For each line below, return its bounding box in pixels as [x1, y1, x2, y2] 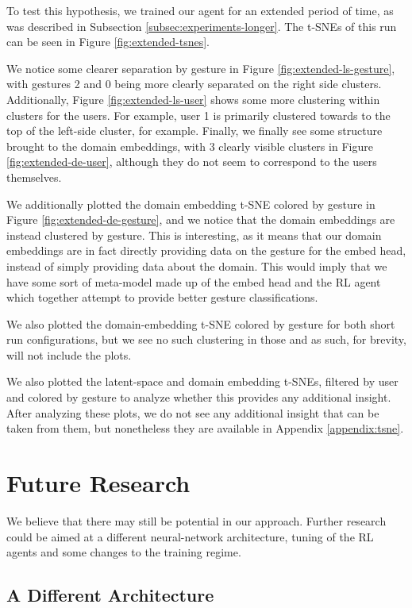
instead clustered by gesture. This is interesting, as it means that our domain [6, 226, 382, 243]
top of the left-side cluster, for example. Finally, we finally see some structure [6, 122, 383, 139]
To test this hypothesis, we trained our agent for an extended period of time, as [6, 2, 394, 18]
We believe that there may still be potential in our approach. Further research [6, 512, 387, 529]
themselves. [6, 168, 62, 185]
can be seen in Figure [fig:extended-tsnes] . [6, 33, 210, 50]
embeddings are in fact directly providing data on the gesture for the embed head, [6, 242, 406, 259]
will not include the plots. [6, 346, 132, 363]
